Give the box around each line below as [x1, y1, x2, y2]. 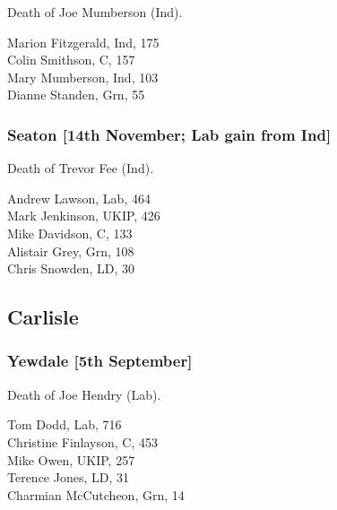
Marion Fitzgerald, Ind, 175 [7, 32, 160, 51]
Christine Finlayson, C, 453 [7, 432, 159, 451]
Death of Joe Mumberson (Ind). [7, 3, 183, 21]
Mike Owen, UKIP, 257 [7, 450, 135, 469]
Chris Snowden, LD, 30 [7, 259, 135, 278]
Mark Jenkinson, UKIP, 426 [7, 206, 160, 225]
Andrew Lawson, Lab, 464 [7, 188, 151, 207]
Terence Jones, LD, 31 [7, 468, 130, 487]
